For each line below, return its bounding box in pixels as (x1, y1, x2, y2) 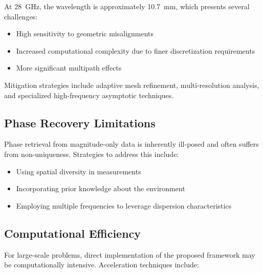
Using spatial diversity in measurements (16, 166, 141, 176)
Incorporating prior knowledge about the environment (16, 183, 185, 194)
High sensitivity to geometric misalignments (16, 28, 154, 39)
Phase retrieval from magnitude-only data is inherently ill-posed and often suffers (4, 139, 259, 149)
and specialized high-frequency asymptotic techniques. (4, 89, 174, 100)
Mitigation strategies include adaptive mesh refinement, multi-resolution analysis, (4, 79, 259, 90)
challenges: (4, 11, 38, 21)
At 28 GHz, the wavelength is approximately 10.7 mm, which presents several (4, 1, 250, 11)
